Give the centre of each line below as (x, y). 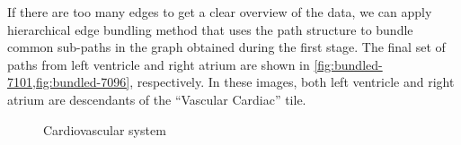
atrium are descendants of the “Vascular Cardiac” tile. (157, 99)
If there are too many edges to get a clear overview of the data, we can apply (220, 12)
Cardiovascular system (105, 129)
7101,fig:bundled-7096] (69, 82)
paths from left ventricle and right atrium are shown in (159, 64)
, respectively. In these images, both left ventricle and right (292, 82)
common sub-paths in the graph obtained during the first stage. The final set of (226, 47)
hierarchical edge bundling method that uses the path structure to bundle (210, 29)
